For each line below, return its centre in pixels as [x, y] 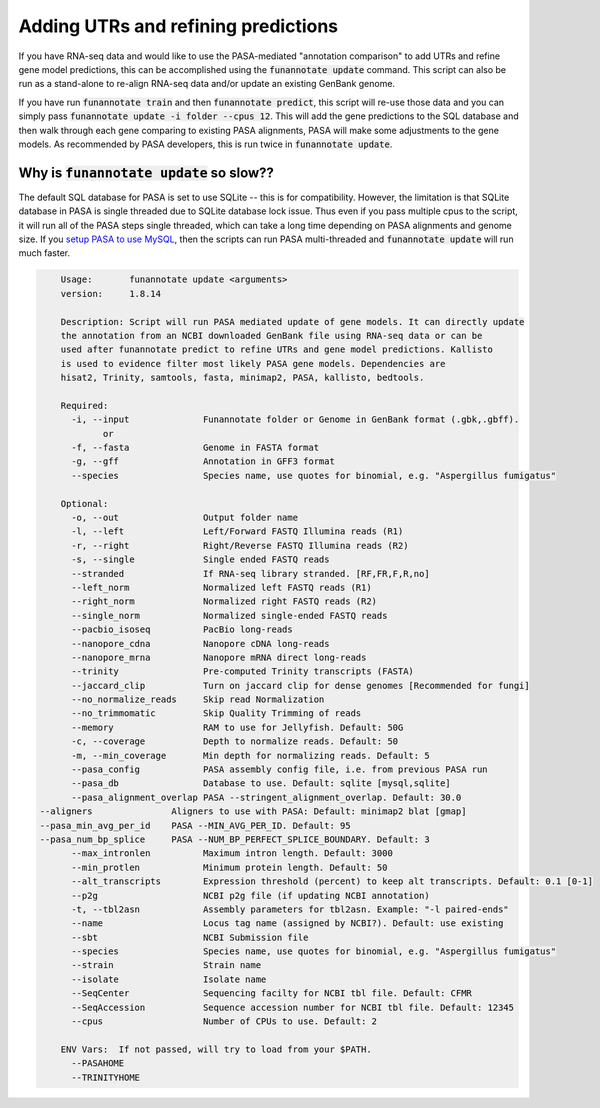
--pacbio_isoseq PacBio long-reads [182, 629]
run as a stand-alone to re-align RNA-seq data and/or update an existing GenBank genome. [206, 84]
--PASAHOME [98, 1063]
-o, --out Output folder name [185, 517]
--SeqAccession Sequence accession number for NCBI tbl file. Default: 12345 [293, 1007]
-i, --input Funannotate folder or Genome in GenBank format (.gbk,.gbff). [295, 419]
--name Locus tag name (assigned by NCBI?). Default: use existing [287, 923]
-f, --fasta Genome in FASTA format [195, 448]
